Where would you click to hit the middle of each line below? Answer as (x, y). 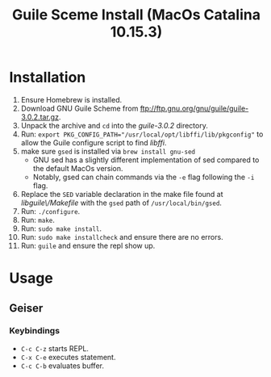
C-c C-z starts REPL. (55, 348)
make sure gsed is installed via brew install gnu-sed (108, 151)
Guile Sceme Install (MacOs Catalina (136, 15)
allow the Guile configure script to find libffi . (94, 142)
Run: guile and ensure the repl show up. (88, 245)
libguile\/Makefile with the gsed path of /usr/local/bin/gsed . (121, 203)
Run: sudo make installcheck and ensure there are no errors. (122, 237)
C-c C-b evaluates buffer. (62, 366)
